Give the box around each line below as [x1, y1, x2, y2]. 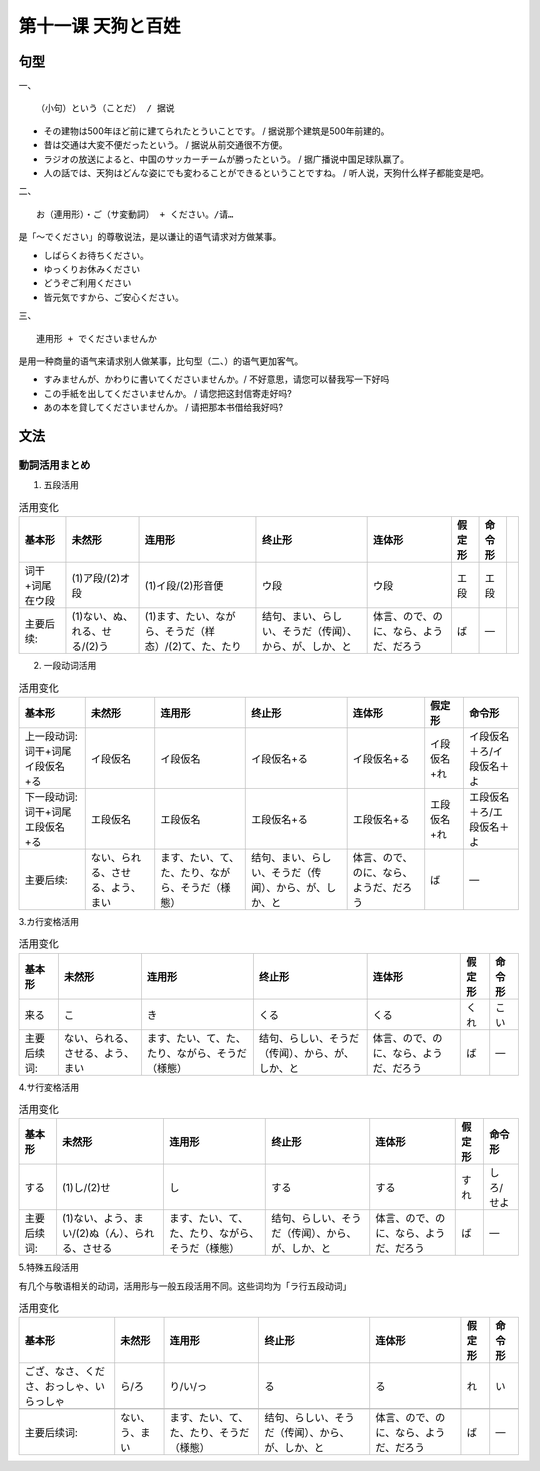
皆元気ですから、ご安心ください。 [43, 291, 184, 303]
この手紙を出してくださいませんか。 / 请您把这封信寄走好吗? [43, 387, 292, 399]
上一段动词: [24, 729, 79, 743]
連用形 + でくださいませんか [36, 333, 157, 344]
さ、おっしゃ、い [24, 1380, 105, 1394]
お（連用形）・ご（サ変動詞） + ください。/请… [36, 208, 234, 220]
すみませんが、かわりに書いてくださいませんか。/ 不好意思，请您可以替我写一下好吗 [43, 373, 390, 385]
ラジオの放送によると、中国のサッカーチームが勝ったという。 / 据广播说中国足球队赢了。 [43, 153, 410, 165]
